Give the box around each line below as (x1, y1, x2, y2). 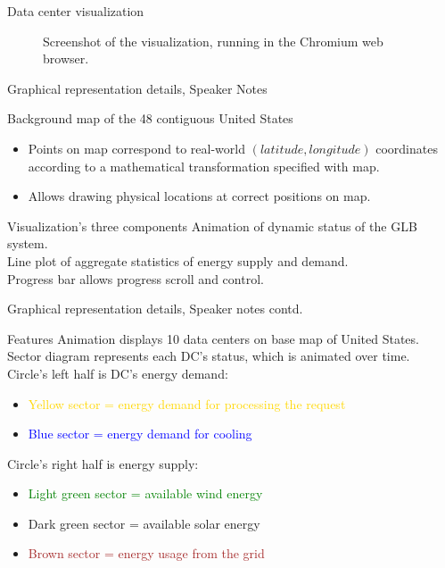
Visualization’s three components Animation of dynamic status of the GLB (7, 216, 417, 235)
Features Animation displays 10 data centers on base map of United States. (7, 329, 419, 347)
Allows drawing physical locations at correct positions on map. (28, 187, 371, 205)
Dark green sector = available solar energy (28, 514, 260, 532)
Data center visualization (7, 2, 144, 20)
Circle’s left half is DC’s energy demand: (7, 363, 228, 382)
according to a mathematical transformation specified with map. (28, 156, 380, 175)
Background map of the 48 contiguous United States (7, 109, 293, 128)
